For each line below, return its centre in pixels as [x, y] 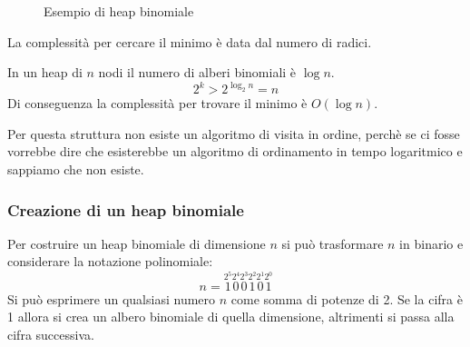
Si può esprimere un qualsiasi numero [112, 298]
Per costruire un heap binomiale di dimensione [137, 243]
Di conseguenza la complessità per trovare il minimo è [157, 103]
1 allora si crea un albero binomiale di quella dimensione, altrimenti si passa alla [231, 317]
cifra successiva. [51, 335]
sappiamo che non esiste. [76, 169]
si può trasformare [333, 243]
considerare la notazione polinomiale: [110, 261]
